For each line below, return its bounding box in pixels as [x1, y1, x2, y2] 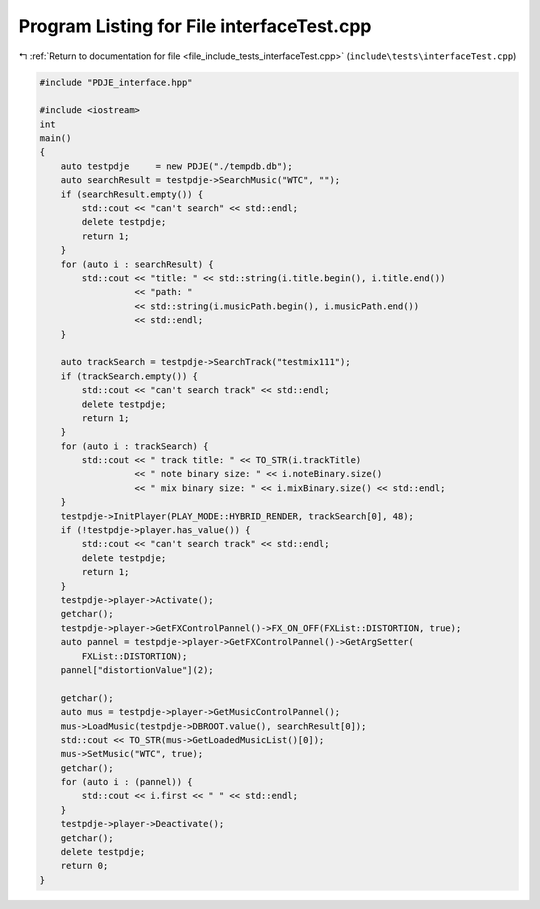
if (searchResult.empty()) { [60, 188, 204, 200]
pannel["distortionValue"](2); [60, 664, 214, 675]
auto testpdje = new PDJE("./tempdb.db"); [60, 160, 294, 172]
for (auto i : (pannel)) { [60, 776, 194, 788]
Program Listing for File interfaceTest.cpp [18, 15, 372, 37]
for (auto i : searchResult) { [60, 258, 214, 270]
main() [39, 133, 72, 144]
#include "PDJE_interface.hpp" [39, 76, 194, 88]
